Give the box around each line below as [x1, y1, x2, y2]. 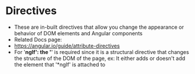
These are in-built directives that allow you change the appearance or [14, 23, 184, 31]
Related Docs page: [14, 36, 63, 43]
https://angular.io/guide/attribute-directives [14, 42, 120, 49]
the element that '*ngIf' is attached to [14, 60, 106, 68]
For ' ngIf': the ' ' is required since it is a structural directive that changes [14, 48, 190, 55]
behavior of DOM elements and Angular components [14, 29, 143, 36]
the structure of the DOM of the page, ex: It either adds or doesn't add [14, 55, 186, 62]
